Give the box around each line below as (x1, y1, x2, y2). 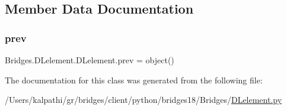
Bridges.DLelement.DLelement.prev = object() (5, 54, 174, 66)
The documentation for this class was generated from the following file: (5, 73, 263, 86)
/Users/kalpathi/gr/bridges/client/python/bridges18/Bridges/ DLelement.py (5, 93, 282, 106)
